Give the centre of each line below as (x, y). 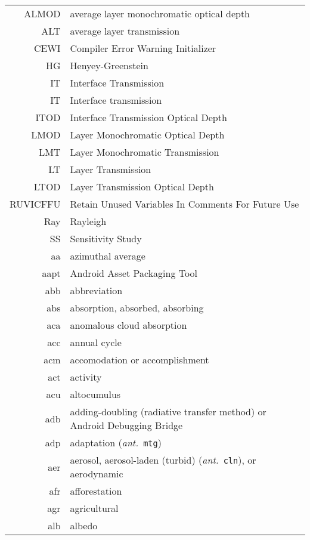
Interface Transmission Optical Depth (148, 117)
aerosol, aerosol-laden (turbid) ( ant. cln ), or (163, 460)
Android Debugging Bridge (126, 425)
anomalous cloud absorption (128, 325)
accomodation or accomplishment (139, 360)
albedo (84, 525)
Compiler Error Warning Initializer (143, 48)
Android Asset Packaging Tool (134, 273)
